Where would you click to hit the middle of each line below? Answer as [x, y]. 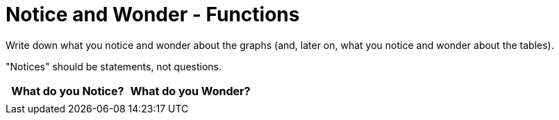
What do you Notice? [68, 91]
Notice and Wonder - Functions [153, 14]
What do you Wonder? [190, 91]
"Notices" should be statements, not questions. [114, 66]
